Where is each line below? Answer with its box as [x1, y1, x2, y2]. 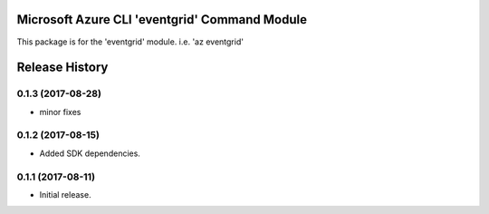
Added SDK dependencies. [39, 148, 140, 159]
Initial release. [39, 189, 91, 199]
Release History [16, 60, 109, 75]
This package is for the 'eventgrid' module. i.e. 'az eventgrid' [16, 36, 244, 47]
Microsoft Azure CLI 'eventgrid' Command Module [16, 12, 308, 27]
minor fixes [39, 106, 81, 117]
